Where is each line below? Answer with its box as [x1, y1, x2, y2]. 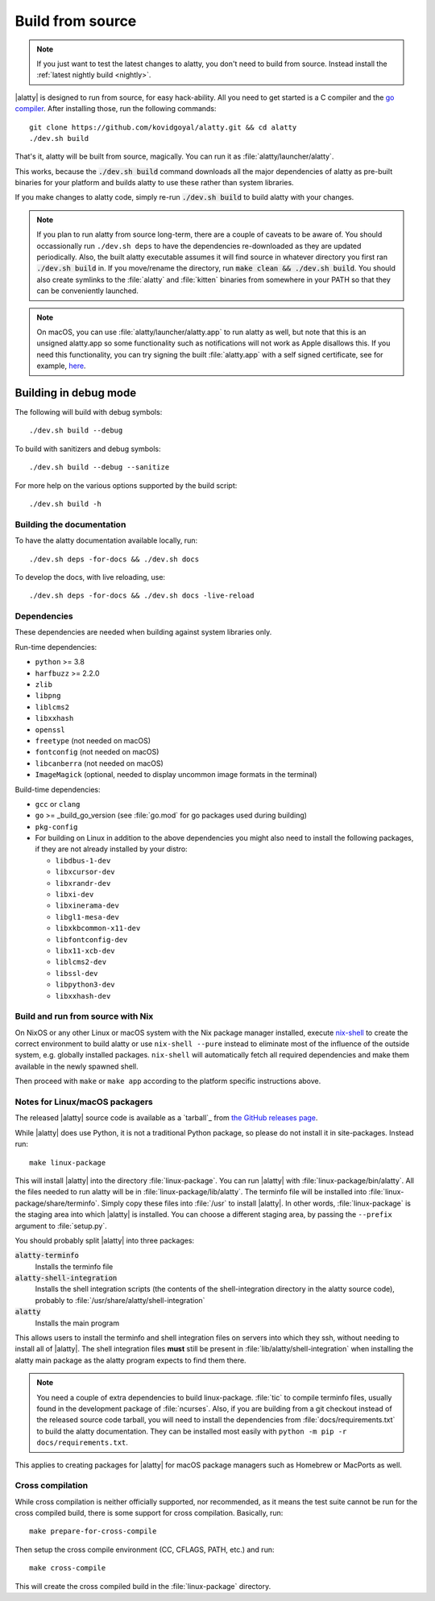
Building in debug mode [14, 386, 137, 399]
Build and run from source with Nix [14, 1011, 154, 1022]
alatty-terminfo [14, 1251, 80, 1260]
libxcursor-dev [55, 867, 116, 877]
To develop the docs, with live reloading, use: [14, 572, 165, 581]
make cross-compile [29, 1563, 106, 1573]
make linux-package [29, 1158, 106, 1167]
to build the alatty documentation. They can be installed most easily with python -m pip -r [36, 1426, 347, 1436]
